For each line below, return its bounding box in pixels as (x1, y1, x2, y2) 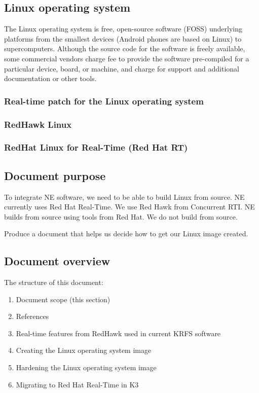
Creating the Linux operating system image (16, 345, 152, 355)
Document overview (4, 253, 110, 269)
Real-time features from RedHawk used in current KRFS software (16, 328, 221, 338)
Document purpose (4, 167, 106, 183)
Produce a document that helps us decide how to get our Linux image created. (4, 228, 248, 239)
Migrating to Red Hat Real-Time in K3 (16, 379, 139, 389)
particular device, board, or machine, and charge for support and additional (4, 63, 239, 74)
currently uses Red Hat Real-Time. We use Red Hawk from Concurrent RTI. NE (4, 201, 255, 212)
